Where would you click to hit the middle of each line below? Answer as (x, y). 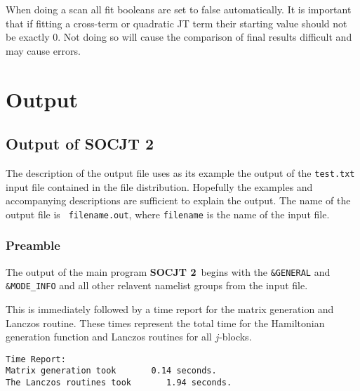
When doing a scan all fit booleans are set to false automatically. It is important (179, 9)
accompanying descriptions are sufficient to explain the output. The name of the (178, 200)
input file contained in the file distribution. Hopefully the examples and (159, 186)
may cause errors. (43, 50)
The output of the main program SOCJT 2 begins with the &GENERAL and (168, 271)
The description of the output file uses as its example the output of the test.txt (180, 172)
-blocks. (235, 337)
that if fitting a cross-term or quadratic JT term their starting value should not (176, 23)
